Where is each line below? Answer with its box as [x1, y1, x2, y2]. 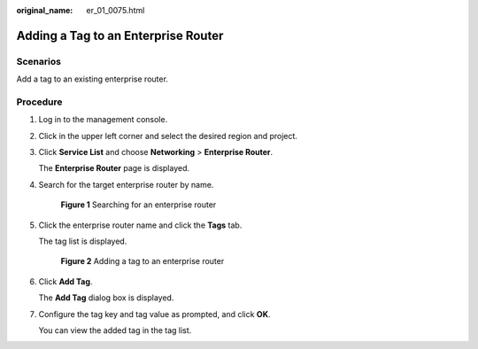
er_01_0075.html [86, 5, 145, 15]
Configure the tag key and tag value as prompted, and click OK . [38, 308, 271, 319]
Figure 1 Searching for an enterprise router [60, 199, 217, 210]
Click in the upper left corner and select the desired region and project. [38, 130, 298, 141]
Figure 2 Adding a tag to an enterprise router [60, 256, 225, 267]
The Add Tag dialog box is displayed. [38, 292, 174, 303]
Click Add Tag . [38, 275, 93, 287]
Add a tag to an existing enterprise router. [16, 74, 168, 84]
